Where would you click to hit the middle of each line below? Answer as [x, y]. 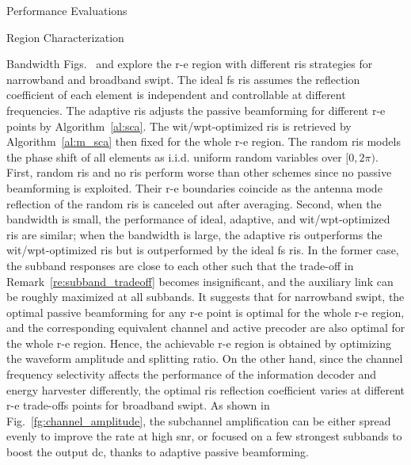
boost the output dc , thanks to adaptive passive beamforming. [158, 452]
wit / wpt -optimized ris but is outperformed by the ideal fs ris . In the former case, [203, 250]
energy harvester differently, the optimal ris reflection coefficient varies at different [205, 389]
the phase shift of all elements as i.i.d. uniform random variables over [174, 156]
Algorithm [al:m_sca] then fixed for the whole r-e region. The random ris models [204, 141]
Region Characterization [65, 37]
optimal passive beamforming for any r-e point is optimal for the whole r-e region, [205, 312]
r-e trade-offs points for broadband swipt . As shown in [138, 405]
